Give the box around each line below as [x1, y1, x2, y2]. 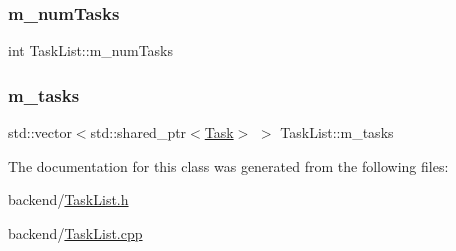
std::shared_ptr [90, 122, 187, 143]
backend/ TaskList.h [8, 189, 129, 210]
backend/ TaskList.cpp [8, 222, 143, 243]
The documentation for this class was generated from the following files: [8, 155, 449, 176]
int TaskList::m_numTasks [8, 40, 174, 61]
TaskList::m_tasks [280, 122, 394, 143]
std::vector [8, 122, 72, 143]
